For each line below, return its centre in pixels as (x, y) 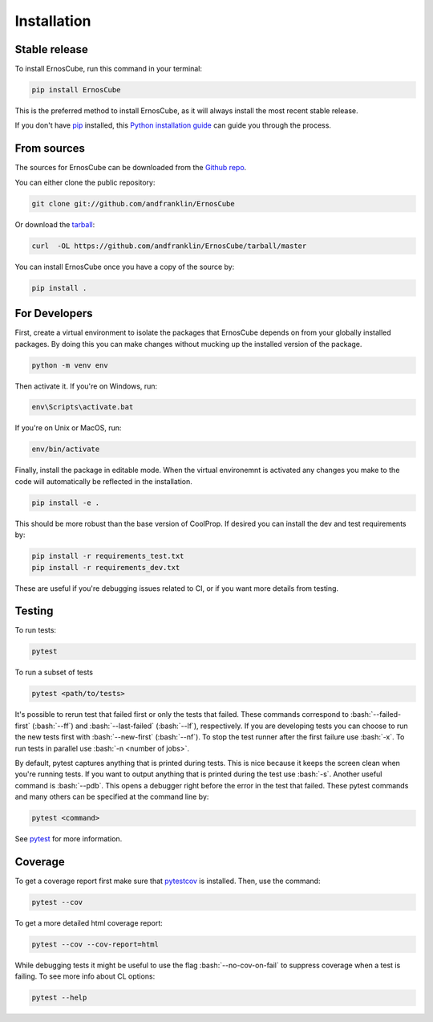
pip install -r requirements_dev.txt (106, 567)
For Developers (54, 314)
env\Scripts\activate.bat (83, 407)
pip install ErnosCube (76, 90)
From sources (50, 149)
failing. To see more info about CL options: (85, 976)
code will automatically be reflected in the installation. (103, 481)
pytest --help (59, 998)
